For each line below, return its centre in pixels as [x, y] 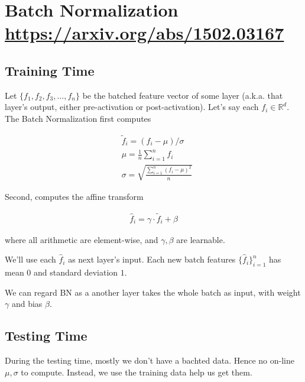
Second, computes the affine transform [74, 196]
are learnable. [201, 239]
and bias [27, 304]
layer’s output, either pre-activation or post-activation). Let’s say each [132, 107]
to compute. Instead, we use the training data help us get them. [137, 372]
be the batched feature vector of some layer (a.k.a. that [183, 95]
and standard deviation [76, 272]
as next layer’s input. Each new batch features [152, 259]
